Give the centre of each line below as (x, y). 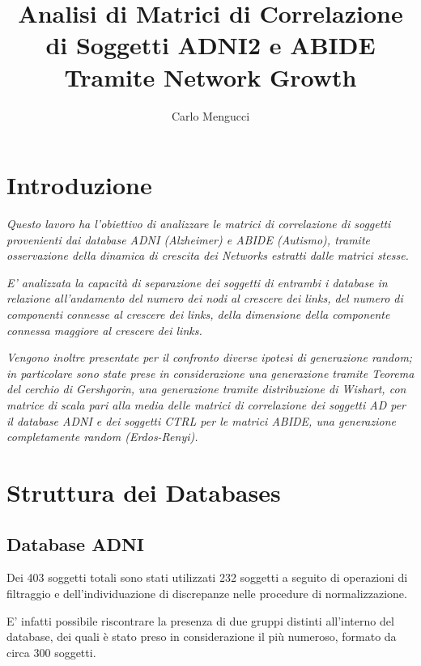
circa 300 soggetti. (51, 652)
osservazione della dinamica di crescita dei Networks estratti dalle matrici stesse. (208, 255)
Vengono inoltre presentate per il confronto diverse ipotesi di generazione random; (210, 357)
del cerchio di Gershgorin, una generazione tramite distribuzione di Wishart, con (206, 389)
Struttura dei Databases (144, 492)
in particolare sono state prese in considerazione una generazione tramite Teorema (210, 373)
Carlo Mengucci (210, 115)
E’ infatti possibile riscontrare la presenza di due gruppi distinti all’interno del (200, 620)
